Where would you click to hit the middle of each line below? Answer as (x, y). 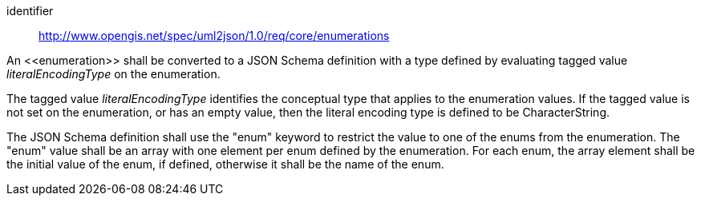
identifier (30, 11)
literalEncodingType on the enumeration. (113, 74)
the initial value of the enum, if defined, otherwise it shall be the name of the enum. (225, 164)
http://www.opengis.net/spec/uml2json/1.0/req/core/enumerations (214, 36)
